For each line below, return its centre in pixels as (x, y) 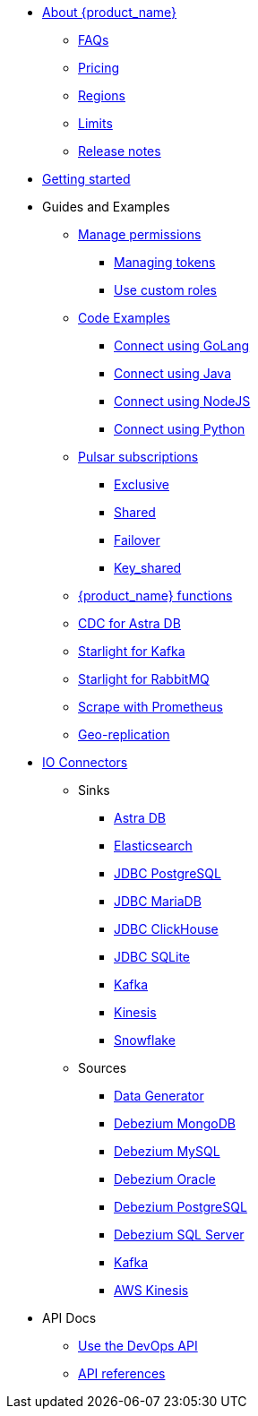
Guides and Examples (106, 207)
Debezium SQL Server (179, 1235)
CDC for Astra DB (129, 623)
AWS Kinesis (151, 1290)
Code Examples (124, 318)
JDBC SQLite (152, 957)
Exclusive (142, 484)
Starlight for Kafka (132, 651)
